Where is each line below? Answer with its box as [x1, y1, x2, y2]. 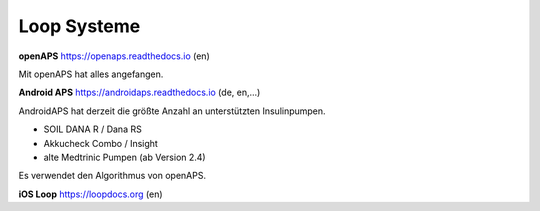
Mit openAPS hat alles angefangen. [18, 68, 164, 80]
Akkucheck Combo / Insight [43, 137, 159, 149]
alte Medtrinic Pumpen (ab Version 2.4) [43, 151, 206, 163]
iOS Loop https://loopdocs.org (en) [18, 188, 164, 200]
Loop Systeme [18, 15, 141, 37]
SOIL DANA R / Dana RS [43, 123, 142, 135]
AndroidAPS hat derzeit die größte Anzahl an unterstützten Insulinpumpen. [18, 105, 326, 117]
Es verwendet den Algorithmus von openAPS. [18, 170, 207, 182]
